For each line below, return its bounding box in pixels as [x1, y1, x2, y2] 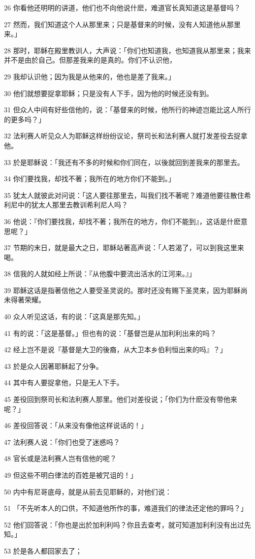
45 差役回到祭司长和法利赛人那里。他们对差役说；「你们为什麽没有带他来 [4, 394, 237, 404]
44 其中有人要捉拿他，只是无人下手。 [4, 377, 124, 388]
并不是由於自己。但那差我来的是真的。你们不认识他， [4, 55, 176, 65]
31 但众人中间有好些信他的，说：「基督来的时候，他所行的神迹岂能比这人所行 [4, 104, 251, 115]
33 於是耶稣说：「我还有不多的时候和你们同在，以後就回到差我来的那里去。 [4, 157, 244, 167]
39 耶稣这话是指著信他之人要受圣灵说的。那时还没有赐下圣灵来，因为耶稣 [4, 285, 241, 295]
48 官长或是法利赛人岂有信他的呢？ [4, 453, 117, 463]
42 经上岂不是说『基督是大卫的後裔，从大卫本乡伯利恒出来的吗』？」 [4, 344, 227, 355]
